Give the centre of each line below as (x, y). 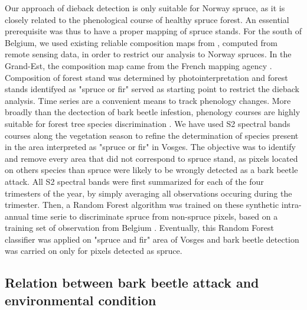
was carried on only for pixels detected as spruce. (94, 251)
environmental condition (81, 300)
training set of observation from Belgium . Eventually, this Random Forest (139, 228)
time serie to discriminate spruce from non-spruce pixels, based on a (155, 216)
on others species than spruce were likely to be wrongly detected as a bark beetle (151, 170)
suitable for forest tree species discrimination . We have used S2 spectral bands (148, 123)
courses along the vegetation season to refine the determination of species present (152, 135)
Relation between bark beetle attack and (132, 283)
